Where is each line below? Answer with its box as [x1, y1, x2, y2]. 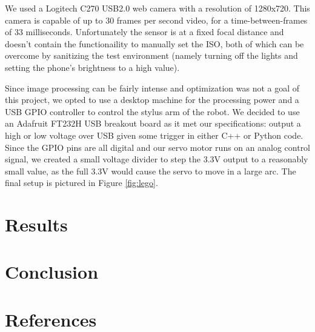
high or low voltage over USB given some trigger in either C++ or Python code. [5, 128, 303, 141]
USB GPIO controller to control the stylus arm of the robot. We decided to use [5, 105, 300, 118]
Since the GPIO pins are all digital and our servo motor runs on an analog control [5, 141, 311, 153]
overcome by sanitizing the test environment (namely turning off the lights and [5, 49, 298, 62]
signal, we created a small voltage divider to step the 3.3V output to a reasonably [5, 153, 308, 165]
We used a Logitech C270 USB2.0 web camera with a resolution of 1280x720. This [5, 2, 310, 14]
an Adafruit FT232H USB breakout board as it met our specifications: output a [5, 117, 301, 130]
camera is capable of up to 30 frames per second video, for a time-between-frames [5, 13, 308, 26]
